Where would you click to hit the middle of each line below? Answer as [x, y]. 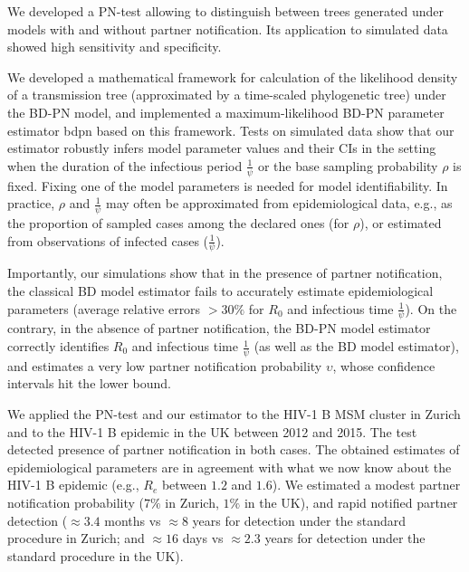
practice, [31, 203]
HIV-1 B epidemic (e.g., [73, 485]
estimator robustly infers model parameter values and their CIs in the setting [222, 148]
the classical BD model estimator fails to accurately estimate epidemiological [220, 291]
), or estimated [401, 223]
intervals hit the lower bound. [90, 383]
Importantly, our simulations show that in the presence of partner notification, [225, 273]
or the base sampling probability [348, 165]
